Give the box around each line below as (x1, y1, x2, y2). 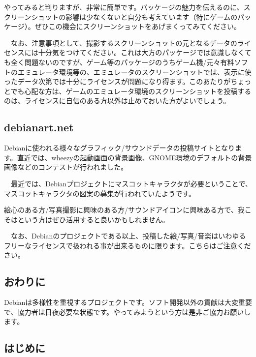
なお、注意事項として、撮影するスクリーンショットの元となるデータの (10, 37, 237, 48)
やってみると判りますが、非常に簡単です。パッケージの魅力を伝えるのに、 (4, 2, 244, 12)
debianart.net (4, 119, 74, 135)
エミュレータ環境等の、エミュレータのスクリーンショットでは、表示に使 (17, 66, 252, 77)
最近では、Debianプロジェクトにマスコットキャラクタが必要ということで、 (10, 178, 252, 188)
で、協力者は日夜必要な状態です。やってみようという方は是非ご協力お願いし (4, 306, 251, 317)
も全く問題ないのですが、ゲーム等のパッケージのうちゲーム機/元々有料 (4, 57, 234, 67)
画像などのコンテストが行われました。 (4, 162, 128, 172)
